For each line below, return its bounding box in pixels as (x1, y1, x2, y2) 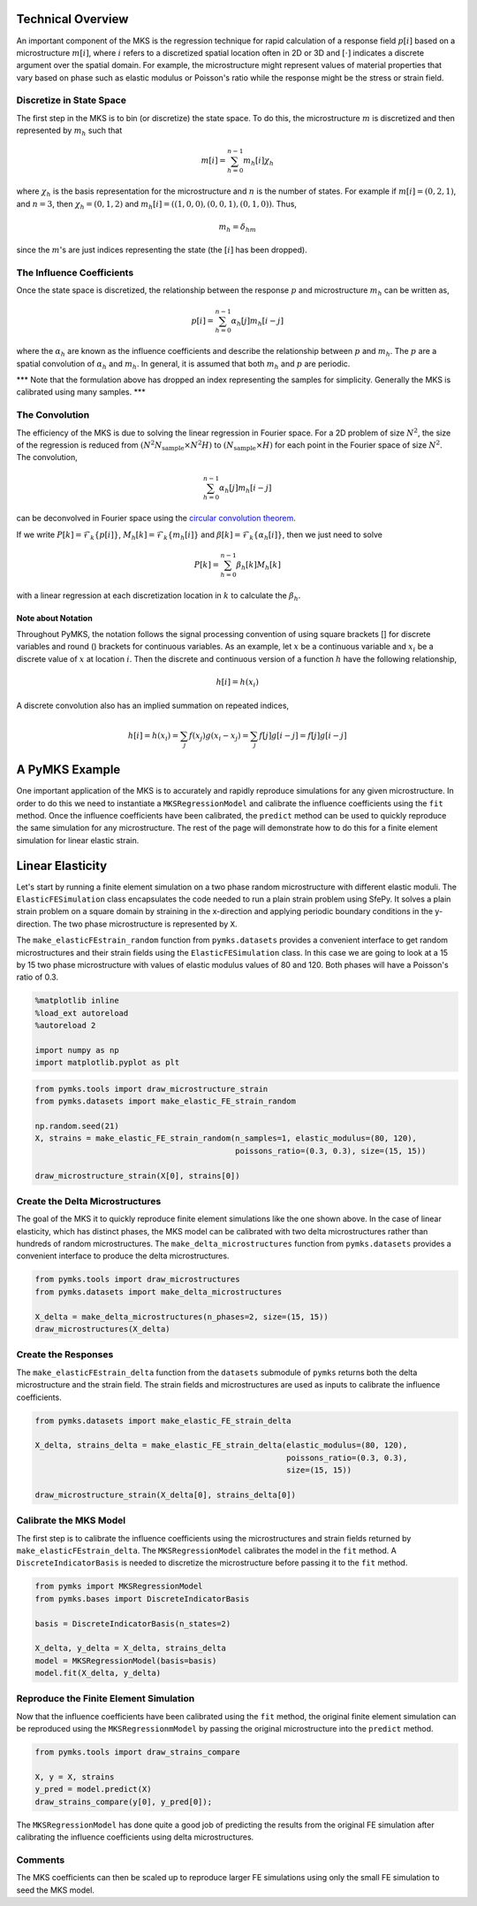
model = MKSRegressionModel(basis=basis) (34, 1656, 217, 1665)
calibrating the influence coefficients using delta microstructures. (16, 1832, 254, 1842)
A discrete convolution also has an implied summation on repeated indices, (16, 700, 290, 711)
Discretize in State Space (16, 94, 127, 106)
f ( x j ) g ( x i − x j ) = (188, 730, 249, 742)
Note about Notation (16, 612, 93, 623)
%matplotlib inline (34, 995, 119, 1006)
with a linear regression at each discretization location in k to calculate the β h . (16, 589, 301, 603)
